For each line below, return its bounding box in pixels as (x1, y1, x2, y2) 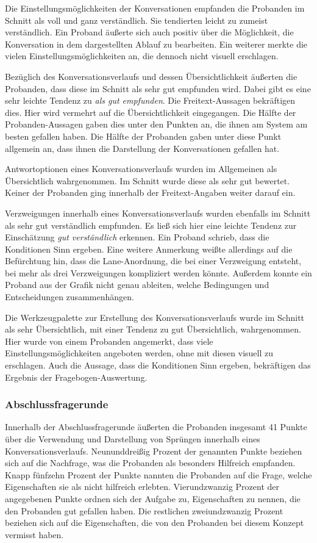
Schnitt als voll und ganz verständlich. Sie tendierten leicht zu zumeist (5, 13, 268, 26)
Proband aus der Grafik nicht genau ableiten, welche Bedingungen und (5, 278, 269, 291)
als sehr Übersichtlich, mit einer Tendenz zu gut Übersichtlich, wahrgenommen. (5, 323, 301, 336)
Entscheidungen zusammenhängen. (5, 290, 134, 303)
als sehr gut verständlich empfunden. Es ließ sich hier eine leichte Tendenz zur (5, 218, 297, 231)
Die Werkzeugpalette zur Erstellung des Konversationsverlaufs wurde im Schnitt (5, 311, 305, 323)
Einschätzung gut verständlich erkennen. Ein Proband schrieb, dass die (5, 231, 269, 243)
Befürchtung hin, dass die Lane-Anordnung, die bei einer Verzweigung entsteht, (5, 254, 302, 267)
